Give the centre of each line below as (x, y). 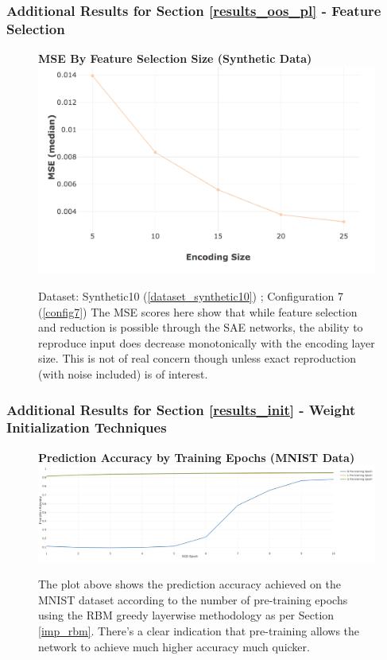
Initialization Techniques (87, 427)
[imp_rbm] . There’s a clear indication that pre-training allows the (199, 631)
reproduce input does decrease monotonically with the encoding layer (207, 342)
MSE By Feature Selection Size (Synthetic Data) (175, 58)
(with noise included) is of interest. (123, 373)
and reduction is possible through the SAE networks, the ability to (201, 327)
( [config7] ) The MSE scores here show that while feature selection (198, 311)
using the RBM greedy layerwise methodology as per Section (186, 615)
